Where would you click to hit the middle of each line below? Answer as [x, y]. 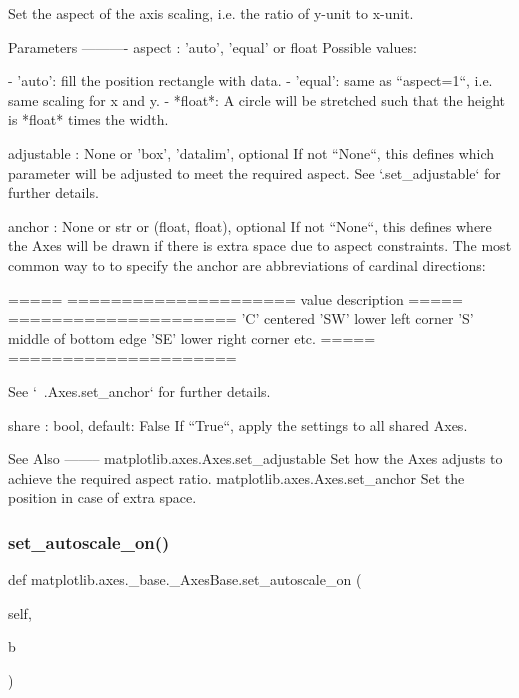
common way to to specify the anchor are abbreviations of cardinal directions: [247, 264]
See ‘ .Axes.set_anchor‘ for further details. [139, 390]
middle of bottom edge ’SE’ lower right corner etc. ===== [192, 337]
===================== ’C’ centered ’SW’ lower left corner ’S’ [241, 318]
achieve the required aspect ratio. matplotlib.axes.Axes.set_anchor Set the [236, 477]
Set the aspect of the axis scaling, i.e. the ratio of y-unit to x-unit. [211, 13]
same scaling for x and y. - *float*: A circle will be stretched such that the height [256, 99]
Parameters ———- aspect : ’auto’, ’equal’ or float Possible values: [212, 46]
